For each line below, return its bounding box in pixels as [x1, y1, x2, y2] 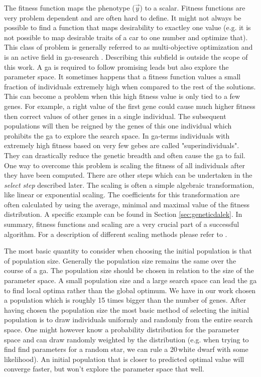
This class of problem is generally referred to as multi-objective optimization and [4, 42, 253, 52]
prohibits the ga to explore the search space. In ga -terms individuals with [4, 130, 230, 141]
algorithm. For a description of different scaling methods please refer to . [4, 228, 227, 239]
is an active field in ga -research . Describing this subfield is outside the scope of [4, 51, 248, 62]
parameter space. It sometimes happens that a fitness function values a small [4, 71, 241, 82]
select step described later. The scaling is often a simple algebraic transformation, [4, 179, 254, 190]
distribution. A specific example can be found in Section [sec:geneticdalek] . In [4, 209, 242, 219]
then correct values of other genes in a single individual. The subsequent [4, 110, 226, 121]
